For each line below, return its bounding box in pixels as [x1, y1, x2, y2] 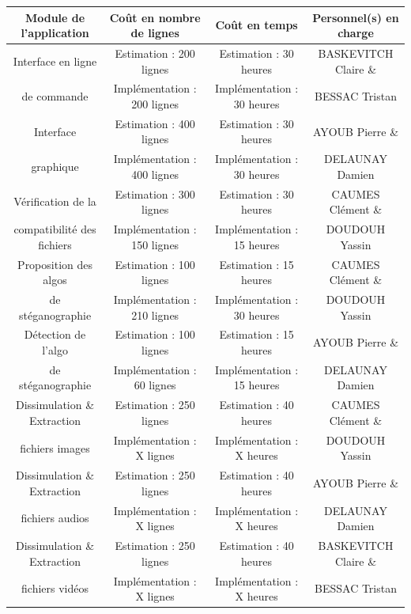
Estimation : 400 [115, 115, 195, 131]
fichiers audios [21, 510, 89, 526]
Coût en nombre [109, 9, 201, 25]
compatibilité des [13, 221, 96, 237]
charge [337, 25, 374, 41]
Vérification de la [13, 193, 96, 210]
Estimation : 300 [115, 185, 195, 202]
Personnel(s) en [312, 9, 399, 25]
